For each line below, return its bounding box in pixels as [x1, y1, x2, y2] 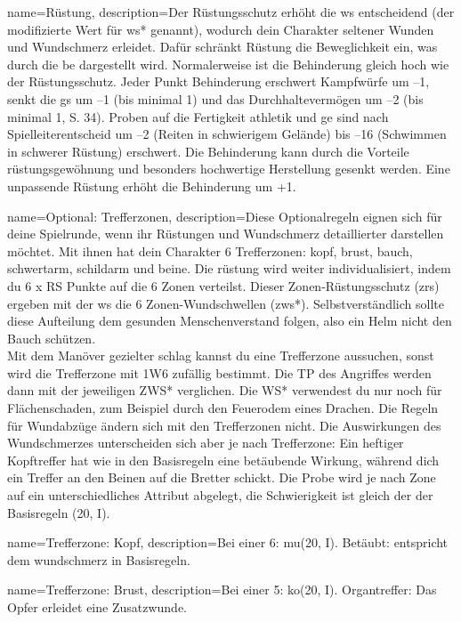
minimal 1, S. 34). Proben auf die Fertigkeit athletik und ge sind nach [7, 107, 389, 125]
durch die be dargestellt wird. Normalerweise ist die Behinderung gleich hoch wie [7, 54, 449, 73]
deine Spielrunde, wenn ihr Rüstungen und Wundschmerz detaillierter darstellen [7, 224, 444, 243]
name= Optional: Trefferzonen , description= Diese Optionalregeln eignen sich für [7, 206, 442, 225]
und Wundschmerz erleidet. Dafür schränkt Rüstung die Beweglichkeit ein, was [7, 37, 438, 56]
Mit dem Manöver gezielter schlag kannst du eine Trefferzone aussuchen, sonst [7, 346, 434, 365]
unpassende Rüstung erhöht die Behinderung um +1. [7, 176, 296, 195]
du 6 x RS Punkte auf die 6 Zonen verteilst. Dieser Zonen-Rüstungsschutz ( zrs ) [7, 276, 440, 295]
